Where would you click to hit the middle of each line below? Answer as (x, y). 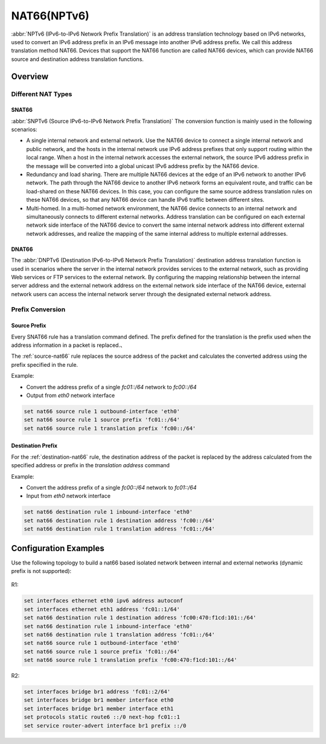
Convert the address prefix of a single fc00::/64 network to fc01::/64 (111, 487)
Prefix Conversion (38, 309)
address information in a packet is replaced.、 (69, 345)
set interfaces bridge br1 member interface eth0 (99, 700)
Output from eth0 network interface (71, 395)
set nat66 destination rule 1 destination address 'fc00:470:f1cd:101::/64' (140, 618)
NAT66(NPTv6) (50, 16)
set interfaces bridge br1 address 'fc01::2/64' (97, 692)
